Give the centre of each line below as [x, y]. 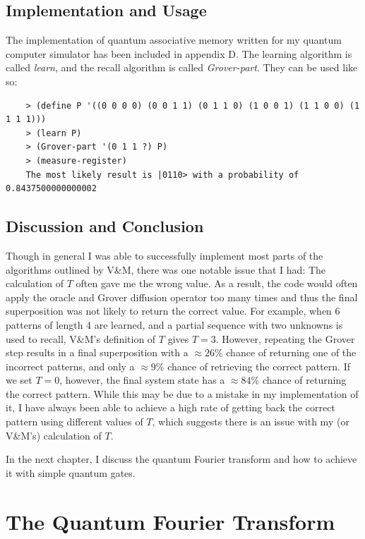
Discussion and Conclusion [105, 226]
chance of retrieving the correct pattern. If [259, 366]
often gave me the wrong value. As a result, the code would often [217, 283]
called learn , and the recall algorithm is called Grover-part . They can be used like [182, 67]
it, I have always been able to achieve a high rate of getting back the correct [170, 407]
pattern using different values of [74, 422]
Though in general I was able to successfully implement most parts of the [164, 255]
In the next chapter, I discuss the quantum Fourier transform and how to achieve [181, 459]
